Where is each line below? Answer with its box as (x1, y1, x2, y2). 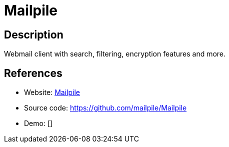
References (4, 66, 62, 79)
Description (4, 28, 63, 41)
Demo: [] (24, 119, 53, 128)
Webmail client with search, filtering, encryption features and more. (4, 49, 226, 58)
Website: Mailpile (24, 88, 80, 97)
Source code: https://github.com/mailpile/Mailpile (24, 103, 187, 112)
